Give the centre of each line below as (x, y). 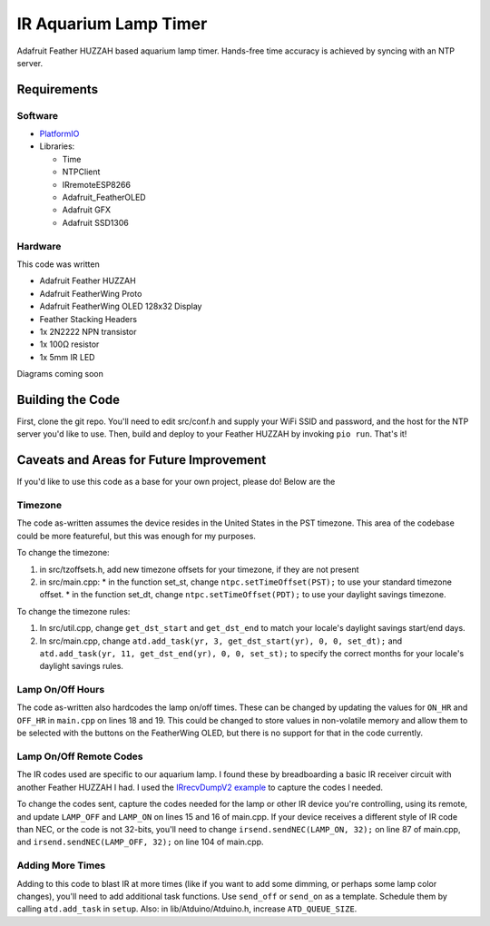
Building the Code (69, 399)
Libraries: (57, 146)
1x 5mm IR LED (67, 357)
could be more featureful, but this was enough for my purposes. (136, 536)
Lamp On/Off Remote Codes (80, 756)
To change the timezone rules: (73, 611)
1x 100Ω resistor (69, 344)
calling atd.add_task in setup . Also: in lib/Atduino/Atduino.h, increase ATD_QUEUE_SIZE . (187, 909)
